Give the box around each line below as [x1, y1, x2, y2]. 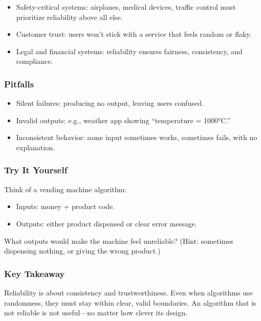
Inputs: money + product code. [16, 201, 115, 212]
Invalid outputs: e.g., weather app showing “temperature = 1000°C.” [16, 114, 230, 125]
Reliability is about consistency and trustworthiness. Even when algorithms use [4, 287, 253, 297]
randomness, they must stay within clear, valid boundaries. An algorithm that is [4, 297, 256, 308]
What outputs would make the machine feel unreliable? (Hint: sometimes [4, 235, 233, 246]
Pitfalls [4, 77, 34, 90]
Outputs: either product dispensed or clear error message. [16, 218, 197, 228]
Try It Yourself [4, 164, 68, 176]
